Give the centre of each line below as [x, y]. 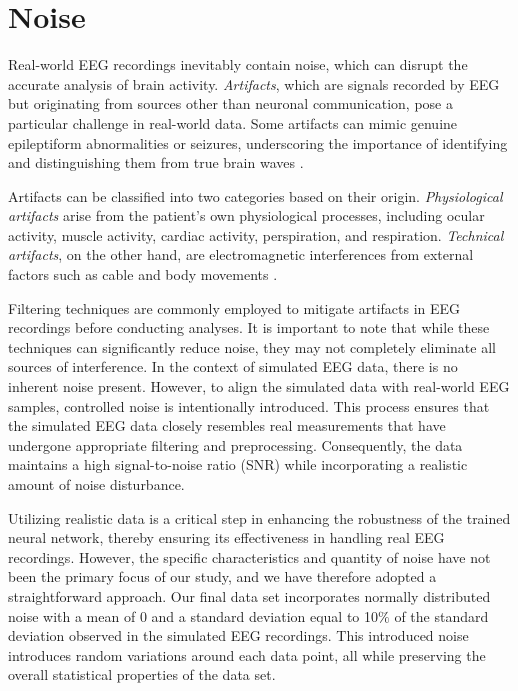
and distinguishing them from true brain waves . [156, 162]
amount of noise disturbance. [96, 484]
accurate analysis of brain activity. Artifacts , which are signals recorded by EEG [254, 83]
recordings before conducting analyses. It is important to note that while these [249, 327]
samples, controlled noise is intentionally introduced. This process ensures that [249, 405]
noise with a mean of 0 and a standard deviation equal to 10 [193, 615]
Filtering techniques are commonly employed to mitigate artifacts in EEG [234, 307]
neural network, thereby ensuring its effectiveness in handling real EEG [226, 537]
